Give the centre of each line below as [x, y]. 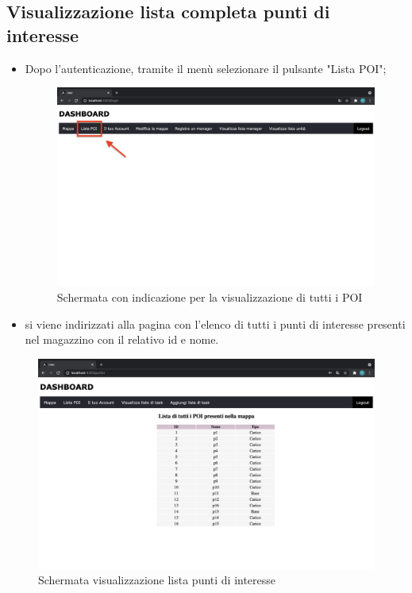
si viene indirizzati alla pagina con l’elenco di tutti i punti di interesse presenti [215, 323]
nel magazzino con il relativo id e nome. [122, 339]
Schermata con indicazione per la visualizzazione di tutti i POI [210, 296]
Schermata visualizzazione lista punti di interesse [157, 580]
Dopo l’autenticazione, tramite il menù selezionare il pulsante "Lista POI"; [206, 68]
